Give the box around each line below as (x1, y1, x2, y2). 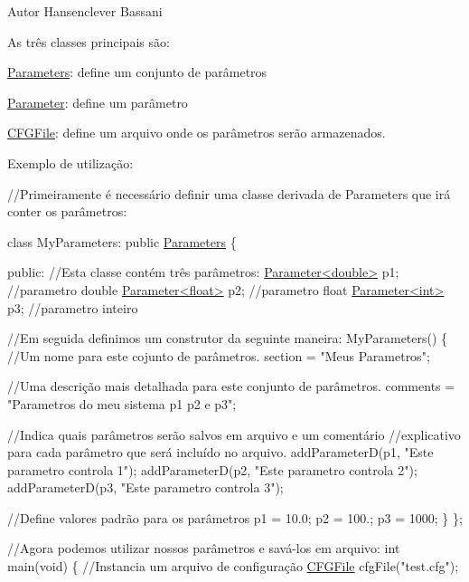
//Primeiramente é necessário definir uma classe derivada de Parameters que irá (7, 184, 451, 203)
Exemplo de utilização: (7, 153, 134, 172)
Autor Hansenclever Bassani (7, 2, 163, 20)
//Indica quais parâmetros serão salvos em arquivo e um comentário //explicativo (7, 425, 461, 444)
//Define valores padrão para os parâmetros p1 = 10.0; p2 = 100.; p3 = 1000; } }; (7, 508, 463, 527)
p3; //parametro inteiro (7, 298, 138, 317)
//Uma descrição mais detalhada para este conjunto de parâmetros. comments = (7, 377, 455, 396)
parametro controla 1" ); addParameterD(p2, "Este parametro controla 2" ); (7, 460, 417, 479)
